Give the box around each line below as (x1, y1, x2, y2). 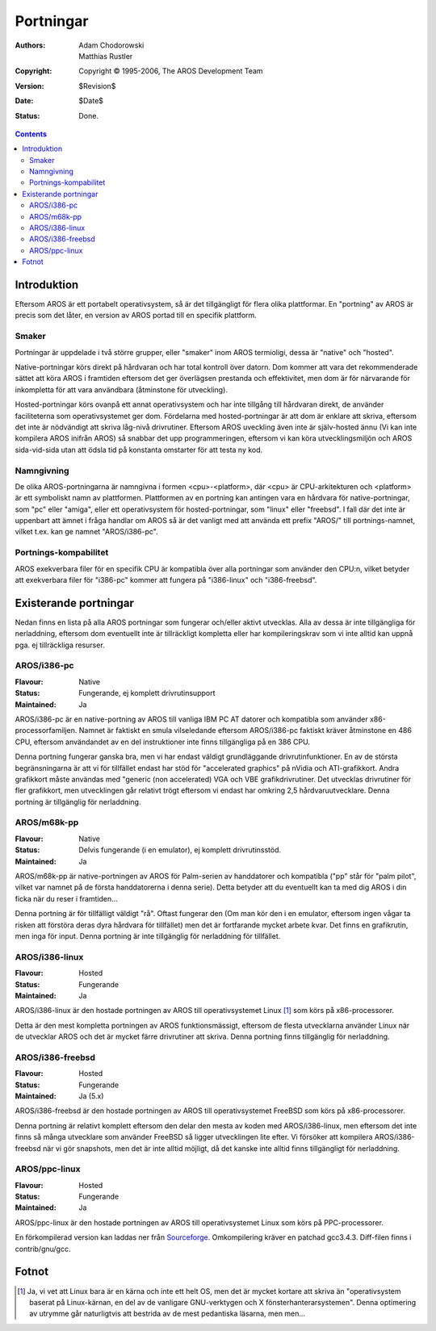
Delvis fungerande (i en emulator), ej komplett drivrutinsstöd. (78, 845, 282, 855)
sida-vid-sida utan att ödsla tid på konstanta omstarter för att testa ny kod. (15, 445, 263, 454)
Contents (15, 129, 48, 139)
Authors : (15, 40, 46, 50)
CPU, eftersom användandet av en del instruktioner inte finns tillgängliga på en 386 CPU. (15, 737, 311, 747)
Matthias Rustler (78, 51, 133, 61)
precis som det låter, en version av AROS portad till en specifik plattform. (15, 311, 258, 320)
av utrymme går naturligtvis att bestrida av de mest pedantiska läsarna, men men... (29, 1308, 306, 1319)
